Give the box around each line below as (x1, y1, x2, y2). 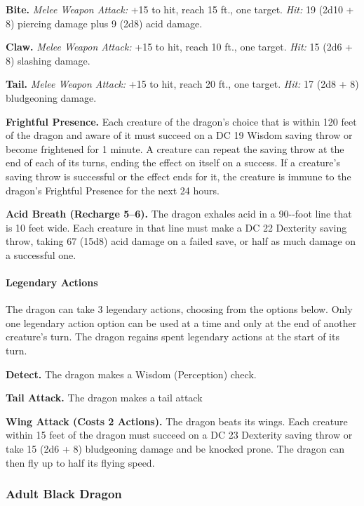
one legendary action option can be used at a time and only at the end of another (6, 315, 357, 330)
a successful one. (6, 247, 76, 262)
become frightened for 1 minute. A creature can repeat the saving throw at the (6, 141, 344, 156)
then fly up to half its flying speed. (6, 455, 155, 470)
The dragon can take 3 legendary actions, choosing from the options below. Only (6, 302, 353, 317)
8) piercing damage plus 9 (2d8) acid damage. (6, 15, 203, 30)
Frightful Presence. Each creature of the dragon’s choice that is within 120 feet (6, 114, 357, 128)
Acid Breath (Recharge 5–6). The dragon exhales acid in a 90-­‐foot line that (6, 206, 352, 221)
